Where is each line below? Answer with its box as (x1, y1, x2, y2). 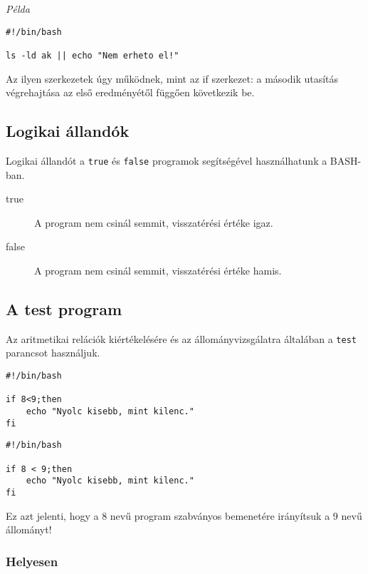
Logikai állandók (6, 120, 130, 142)
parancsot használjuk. (6, 345, 100, 360)
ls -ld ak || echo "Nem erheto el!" (6, 50, 179, 61)
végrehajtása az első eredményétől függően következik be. (6, 85, 255, 100)
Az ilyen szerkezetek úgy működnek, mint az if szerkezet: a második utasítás (6, 71, 339, 86)
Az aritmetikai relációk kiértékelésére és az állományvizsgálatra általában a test (6, 331, 357, 346)
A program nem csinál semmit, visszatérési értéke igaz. (34, 215, 273, 230)
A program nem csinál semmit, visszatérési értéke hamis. (34, 262, 282, 277)
